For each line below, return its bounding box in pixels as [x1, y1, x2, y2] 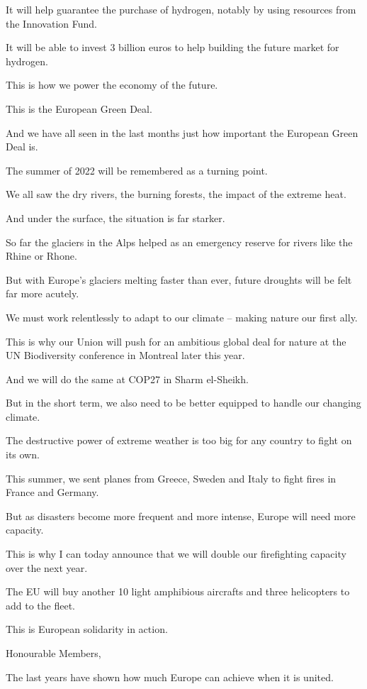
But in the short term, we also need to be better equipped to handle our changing [6, 395, 361, 410]
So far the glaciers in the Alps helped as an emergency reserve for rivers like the [6, 234, 353, 249]
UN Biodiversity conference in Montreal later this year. [6, 348, 245, 363]
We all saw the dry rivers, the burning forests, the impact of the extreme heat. [6, 187, 346, 202]
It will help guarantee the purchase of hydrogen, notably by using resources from [6, 2, 356, 16]
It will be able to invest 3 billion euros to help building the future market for [6, 40, 339, 55]
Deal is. [6, 139, 38, 154]
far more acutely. [6, 286, 79, 301]
